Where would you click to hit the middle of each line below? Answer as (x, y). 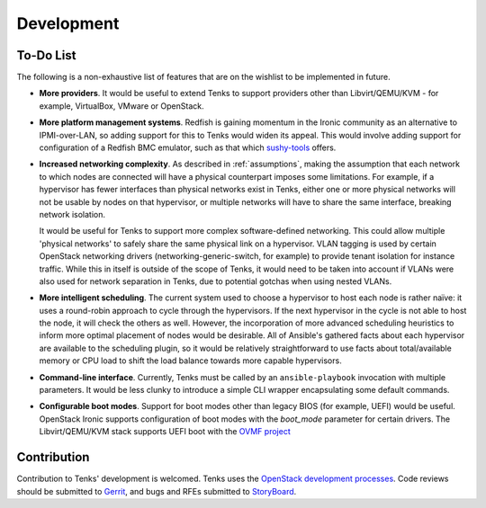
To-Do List (46, 55)
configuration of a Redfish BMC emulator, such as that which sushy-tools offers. (188, 147)
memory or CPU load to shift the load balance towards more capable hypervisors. (190, 361)
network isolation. (72, 214)
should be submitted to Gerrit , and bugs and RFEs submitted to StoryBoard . (157, 491)
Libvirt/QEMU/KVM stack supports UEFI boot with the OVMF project (165, 432)
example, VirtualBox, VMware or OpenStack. (121, 106)
